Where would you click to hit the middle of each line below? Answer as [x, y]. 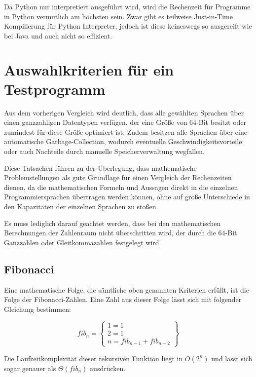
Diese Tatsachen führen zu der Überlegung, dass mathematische [100, 168]
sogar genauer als [30, 368]
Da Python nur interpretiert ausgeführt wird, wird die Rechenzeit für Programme [127, 6]
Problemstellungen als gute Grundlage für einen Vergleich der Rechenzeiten [118, 177]
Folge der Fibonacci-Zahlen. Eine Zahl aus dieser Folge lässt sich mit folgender [123, 299]
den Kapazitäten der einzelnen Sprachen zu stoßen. [81, 207]
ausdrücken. [108, 368]
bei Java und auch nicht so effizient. [58, 35]
